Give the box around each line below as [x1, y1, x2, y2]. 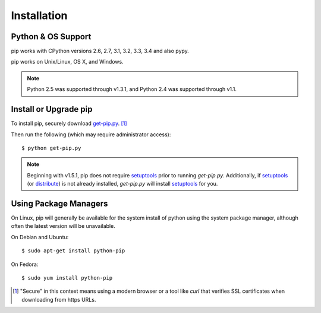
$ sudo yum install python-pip [21, 274, 113, 281]
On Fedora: [11, 261, 39, 268]
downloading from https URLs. [21, 296, 96, 303]
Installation [11, 9, 68, 22]
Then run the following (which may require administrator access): [11, 131, 171, 138]
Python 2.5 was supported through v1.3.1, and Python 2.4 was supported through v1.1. [27, 86, 237, 93]
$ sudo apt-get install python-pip [21, 248, 125, 254]
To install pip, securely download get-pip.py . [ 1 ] [11, 120, 127, 127]
